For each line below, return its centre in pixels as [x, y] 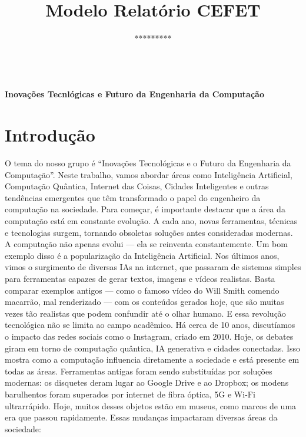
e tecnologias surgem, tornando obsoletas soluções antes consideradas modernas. [149, 232]
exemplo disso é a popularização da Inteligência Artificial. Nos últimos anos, [142, 255]
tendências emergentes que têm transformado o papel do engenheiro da [133, 197]
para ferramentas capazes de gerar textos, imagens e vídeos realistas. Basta [140, 278]
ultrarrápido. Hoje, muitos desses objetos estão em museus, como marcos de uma [151, 405]
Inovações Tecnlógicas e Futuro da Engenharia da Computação [134, 94]
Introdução [50, 135]
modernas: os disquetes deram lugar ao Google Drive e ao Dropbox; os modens [147, 382]
